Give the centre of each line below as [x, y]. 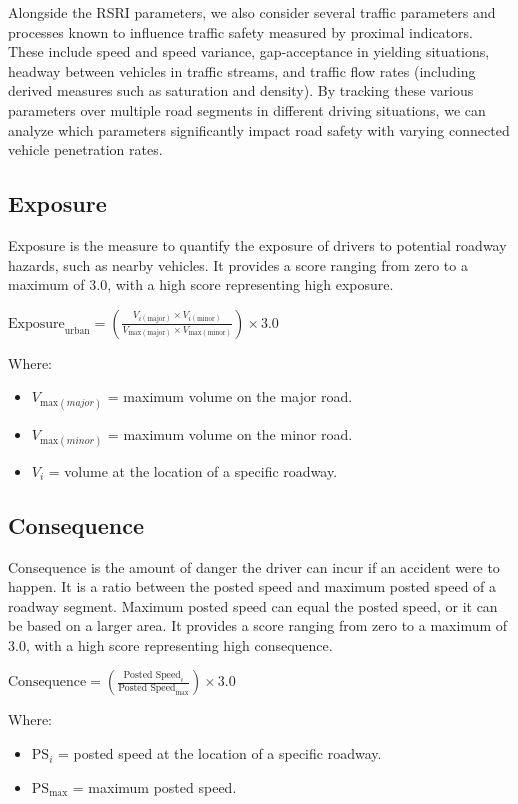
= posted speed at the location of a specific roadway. [219, 753]
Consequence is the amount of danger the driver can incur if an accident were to [254, 566]
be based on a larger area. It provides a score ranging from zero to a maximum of [258, 625]
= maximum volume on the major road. [230, 396]
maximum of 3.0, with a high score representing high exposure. [201, 284]
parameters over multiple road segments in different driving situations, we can [247, 109]
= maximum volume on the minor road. [230, 433]
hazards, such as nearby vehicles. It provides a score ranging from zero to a [238, 264]
